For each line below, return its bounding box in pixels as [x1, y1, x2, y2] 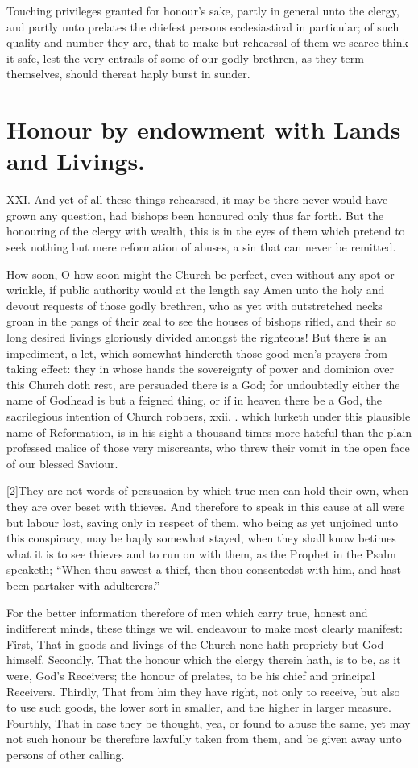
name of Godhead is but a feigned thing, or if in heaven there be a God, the [6, 392, 382, 409]
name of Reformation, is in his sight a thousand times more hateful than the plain [6, 423, 412, 440]
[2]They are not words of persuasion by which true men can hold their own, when [6, 482, 408, 499]
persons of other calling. [6, 745, 125, 762]
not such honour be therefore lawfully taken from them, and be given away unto [6, 730, 402, 747]
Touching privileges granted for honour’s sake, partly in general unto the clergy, [6, 2, 399, 19]
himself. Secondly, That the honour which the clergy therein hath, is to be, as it [6, 651, 401, 668]
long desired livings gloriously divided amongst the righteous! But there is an [6, 329, 387, 346]
